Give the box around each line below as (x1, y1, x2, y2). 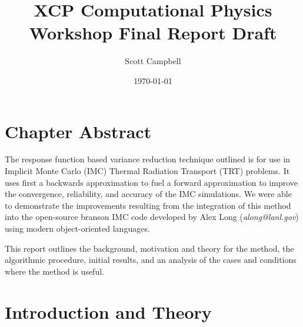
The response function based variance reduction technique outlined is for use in (5, 153, 291, 165)
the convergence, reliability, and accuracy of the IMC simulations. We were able (5, 188, 292, 200)
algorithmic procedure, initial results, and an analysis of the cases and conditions (5, 253, 297, 266)
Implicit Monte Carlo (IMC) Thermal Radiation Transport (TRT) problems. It (5, 165, 290, 177)
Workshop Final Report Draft (29, 21, 277, 45)
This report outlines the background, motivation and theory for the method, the (5, 242, 294, 254)
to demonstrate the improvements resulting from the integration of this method (5, 199, 291, 211)
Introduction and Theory (5, 299, 212, 323)
